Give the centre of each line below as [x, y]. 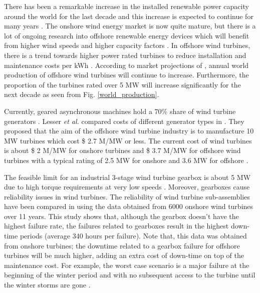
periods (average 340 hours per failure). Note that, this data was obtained [133, 236]
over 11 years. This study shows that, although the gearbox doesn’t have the [121, 216]
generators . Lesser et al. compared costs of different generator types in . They [124, 121]
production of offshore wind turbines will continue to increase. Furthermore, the [126, 75]
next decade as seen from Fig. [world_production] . [82, 94]
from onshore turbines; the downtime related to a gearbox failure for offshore [122, 245]
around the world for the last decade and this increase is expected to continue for [129, 16]
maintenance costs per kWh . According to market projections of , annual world [126, 65]
